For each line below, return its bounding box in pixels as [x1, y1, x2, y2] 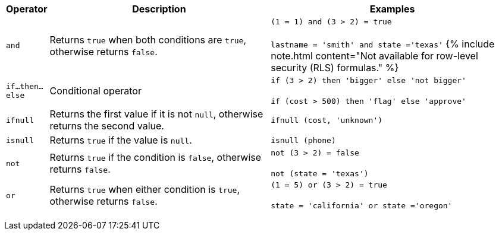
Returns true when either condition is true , [49, 183, 240, 195]
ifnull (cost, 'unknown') [271, 115, 383, 125]
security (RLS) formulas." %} [271, 62, 399, 74]
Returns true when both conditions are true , [49, 33, 247, 46]
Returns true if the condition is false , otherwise [49, 151, 262, 163]
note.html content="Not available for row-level [271, 50, 478, 62]
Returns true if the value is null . [49, 134, 192, 146]
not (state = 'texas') [271, 169, 369, 178]
